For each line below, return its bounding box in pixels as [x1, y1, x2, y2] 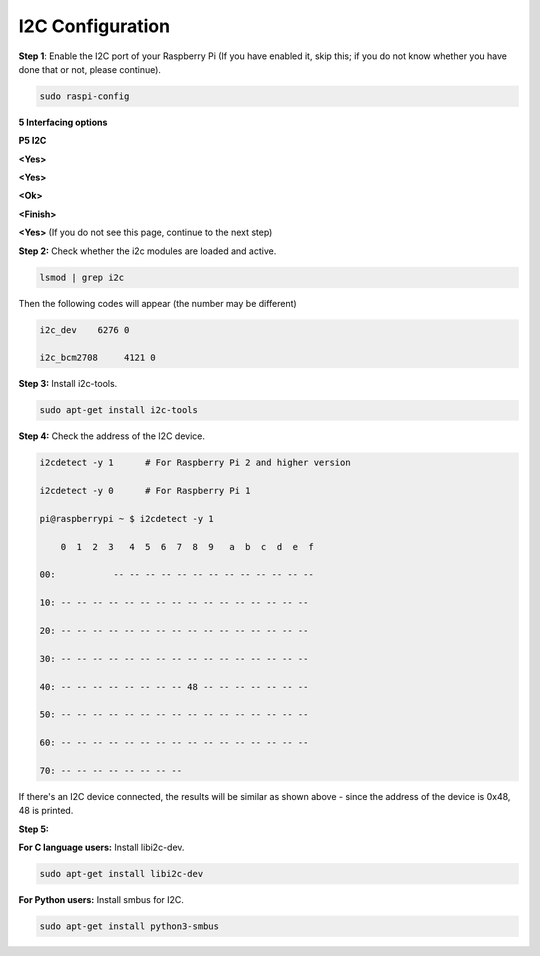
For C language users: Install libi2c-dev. [18, 841, 185, 854]
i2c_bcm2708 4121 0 [39, 352, 157, 364]
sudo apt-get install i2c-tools [39, 405, 199, 416]
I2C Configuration [18, 15, 170, 37]
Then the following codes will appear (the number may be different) [18, 297, 297, 309]
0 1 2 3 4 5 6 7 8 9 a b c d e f [60, 541, 314, 552]
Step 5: [18, 823, 50, 835]
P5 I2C [18, 135, 47, 147]
